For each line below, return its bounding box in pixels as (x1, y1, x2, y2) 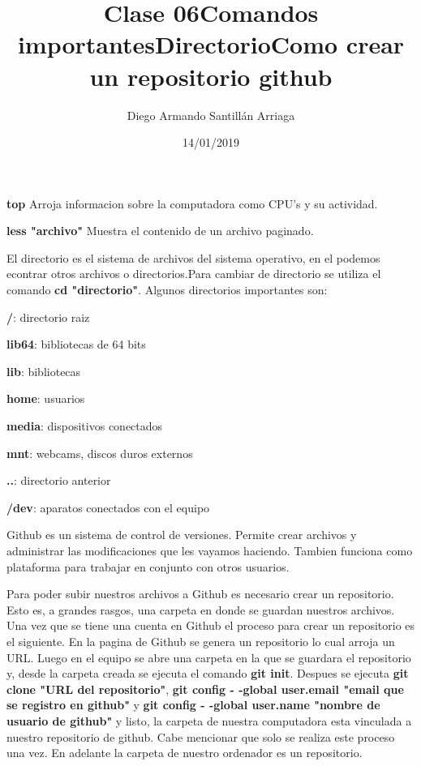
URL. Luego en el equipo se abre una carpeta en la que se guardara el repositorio (6, 648, 411, 665)
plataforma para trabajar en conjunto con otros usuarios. (6, 558, 290, 575)
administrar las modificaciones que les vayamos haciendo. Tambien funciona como (6, 542, 413, 558)
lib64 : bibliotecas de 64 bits (6, 336, 146, 353)
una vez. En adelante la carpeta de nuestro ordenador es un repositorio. (6, 744, 363, 761)
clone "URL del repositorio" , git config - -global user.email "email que (6, 680, 404, 697)
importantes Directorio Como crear (17, 28, 405, 61)
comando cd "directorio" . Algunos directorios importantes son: (6, 281, 328, 298)
